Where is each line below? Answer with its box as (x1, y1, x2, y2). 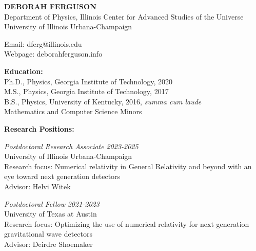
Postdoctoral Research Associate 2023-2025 (4, 140, 139, 151)
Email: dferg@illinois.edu (4, 38, 82, 49)
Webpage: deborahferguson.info (4, 48, 103, 59)
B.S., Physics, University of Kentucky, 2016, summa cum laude (4, 96, 202, 106)
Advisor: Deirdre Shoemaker (4, 238, 93, 249)
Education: (4, 65, 43, 76)
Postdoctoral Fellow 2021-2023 (4, 198, 100, 209)
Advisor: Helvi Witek (4, 181, 71, 191)
